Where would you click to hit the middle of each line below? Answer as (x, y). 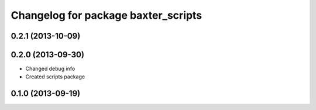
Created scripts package (55, 77)
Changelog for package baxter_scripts (107, 15)
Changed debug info (50, 69)
